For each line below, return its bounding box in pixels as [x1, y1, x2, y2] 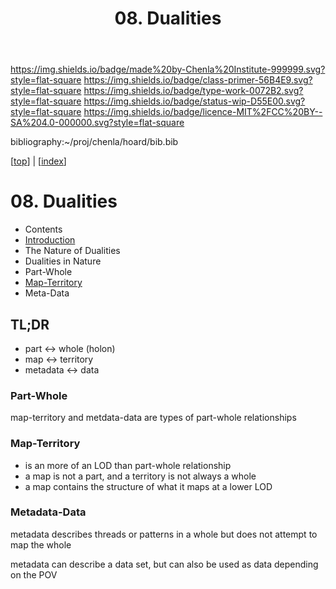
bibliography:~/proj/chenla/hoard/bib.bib [10, 136, 179, 148]
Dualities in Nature [24, 255, 102, 267]
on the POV [10, 568, 58, 581]
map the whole [10, 538, 72, 551]
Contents [24, 223, 63, 236]
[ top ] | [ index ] [10, 155, 67, 167]
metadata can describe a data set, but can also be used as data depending [10, 558, 319, 570]
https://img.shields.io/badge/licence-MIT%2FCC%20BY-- [83, 106, 323, 118]
